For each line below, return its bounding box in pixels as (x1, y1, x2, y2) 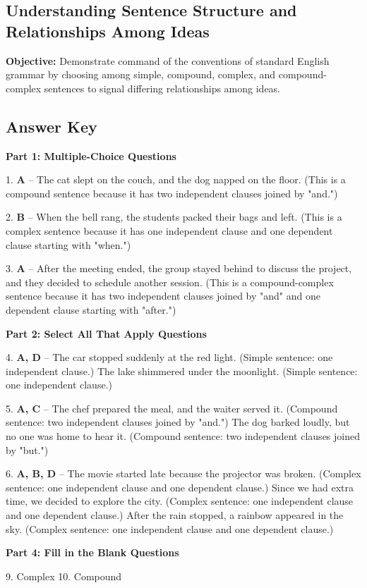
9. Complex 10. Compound (6, 568, 122, 583)
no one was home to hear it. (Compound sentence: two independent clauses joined (6, 429, 360, 443)
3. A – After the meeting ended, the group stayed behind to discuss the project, (6, 261, 352, 276)
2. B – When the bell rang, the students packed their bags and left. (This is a (6, 209, 342, 224)
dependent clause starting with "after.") (6, 302, 176, 317)
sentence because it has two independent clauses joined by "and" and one (6, 288, 320, 303)
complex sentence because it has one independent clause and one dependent (6, 223, 333, 238)
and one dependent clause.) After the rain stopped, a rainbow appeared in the (6, 508, 344, 522)
